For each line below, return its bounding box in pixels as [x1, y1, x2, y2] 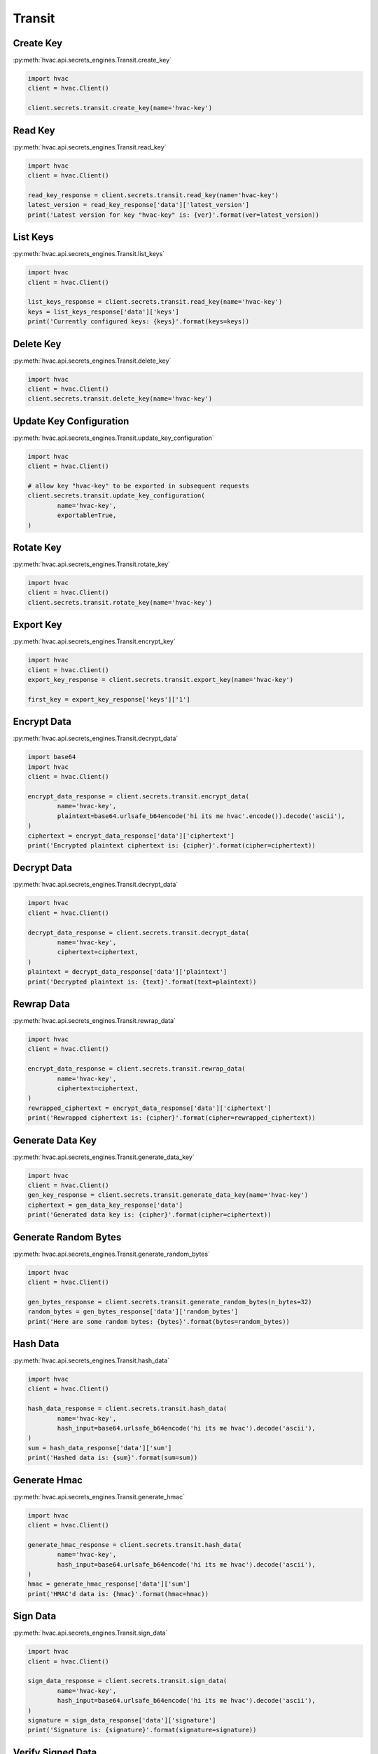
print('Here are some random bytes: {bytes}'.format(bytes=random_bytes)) [27, 1318, 290, 1325]
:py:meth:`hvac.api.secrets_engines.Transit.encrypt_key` [13, 637, 176, 645]
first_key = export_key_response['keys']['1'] [27, 695, 190, 703]
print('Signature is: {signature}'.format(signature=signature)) [27, 1726, 257, 1734]
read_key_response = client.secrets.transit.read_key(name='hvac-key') [27, 191, 279, 199]
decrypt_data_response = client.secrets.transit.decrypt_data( [27, 928, 250, 937]
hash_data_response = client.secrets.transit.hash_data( [27, 1405, 227, 1413]
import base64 [27, 753, 76, 761]
